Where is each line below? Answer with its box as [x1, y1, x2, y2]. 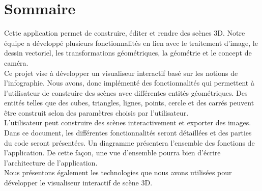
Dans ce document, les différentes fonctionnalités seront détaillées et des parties [4, 127, 252, 138]
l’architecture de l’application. [4, 157, 98, 168]
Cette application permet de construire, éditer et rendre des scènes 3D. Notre [4, 28, 245, 38]
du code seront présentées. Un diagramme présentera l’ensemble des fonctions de [4, 137, 255, 148]
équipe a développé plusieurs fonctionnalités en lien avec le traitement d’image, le [4, 37, 258, 48]
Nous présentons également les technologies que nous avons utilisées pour [4, 167, 232, 178]
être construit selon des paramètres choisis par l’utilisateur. [4, 107, 189, 118]
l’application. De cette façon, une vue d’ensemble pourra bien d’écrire [4, 147, 221, 158]
